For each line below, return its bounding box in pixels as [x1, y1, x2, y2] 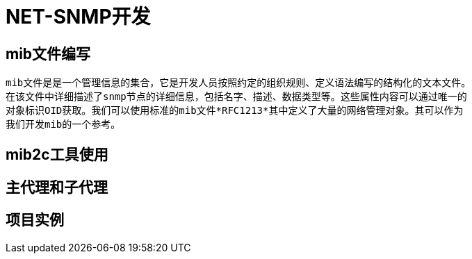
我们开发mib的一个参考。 [6, 119, 121, 131]
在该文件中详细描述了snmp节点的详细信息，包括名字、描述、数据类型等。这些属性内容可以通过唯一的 [6, 91, 467, 103]
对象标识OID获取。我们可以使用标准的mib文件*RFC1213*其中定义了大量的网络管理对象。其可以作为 [6, 105, 464, 117]
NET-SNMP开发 [6, 5, 151, 28]
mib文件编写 [6, 44, 91, 62]
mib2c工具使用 [6, 145, 108, 163]
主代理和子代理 [6, 178, 108, 197]
